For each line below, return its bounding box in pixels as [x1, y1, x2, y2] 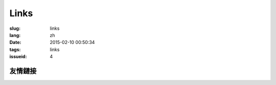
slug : [9, 25, 20, 31]
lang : [9, 32, 21, 38]
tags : [9, 46, 21, 53]
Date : [9, 39, 21, 46]
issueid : [9, 54, 27, 60]
